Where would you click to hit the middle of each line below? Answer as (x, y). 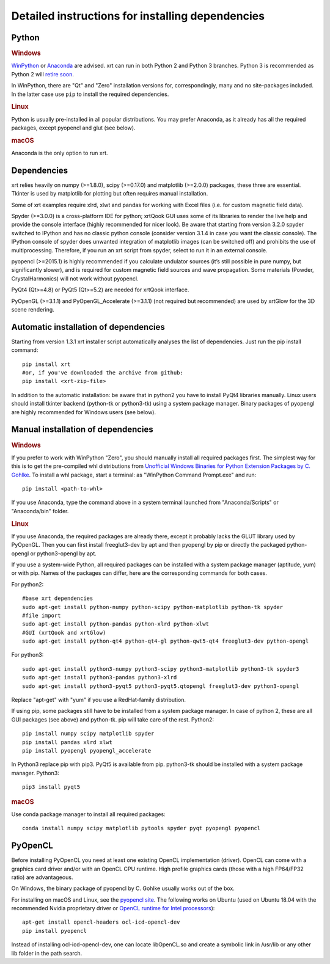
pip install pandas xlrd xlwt (68, 742)
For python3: (28, 655)
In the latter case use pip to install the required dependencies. (90, 94)
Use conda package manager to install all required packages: (89, 814)
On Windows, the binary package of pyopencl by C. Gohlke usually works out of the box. (123, 888)
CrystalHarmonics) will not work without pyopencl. (75, 279)
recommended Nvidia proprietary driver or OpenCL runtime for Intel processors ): (113, 908)
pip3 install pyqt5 (51, 787)
